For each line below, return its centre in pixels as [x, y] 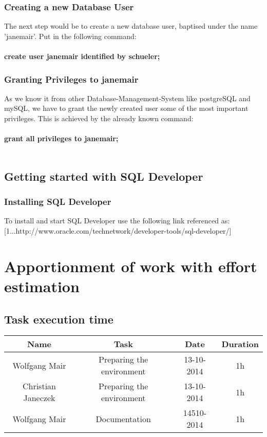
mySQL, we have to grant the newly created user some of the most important [126, 108]
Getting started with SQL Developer [104, 176]
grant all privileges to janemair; [61, 138]
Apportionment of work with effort [131, 266]
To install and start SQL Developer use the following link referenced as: [117, 221]
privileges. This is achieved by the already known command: [99, 118]
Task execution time [59, 319]
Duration [240, 344]
